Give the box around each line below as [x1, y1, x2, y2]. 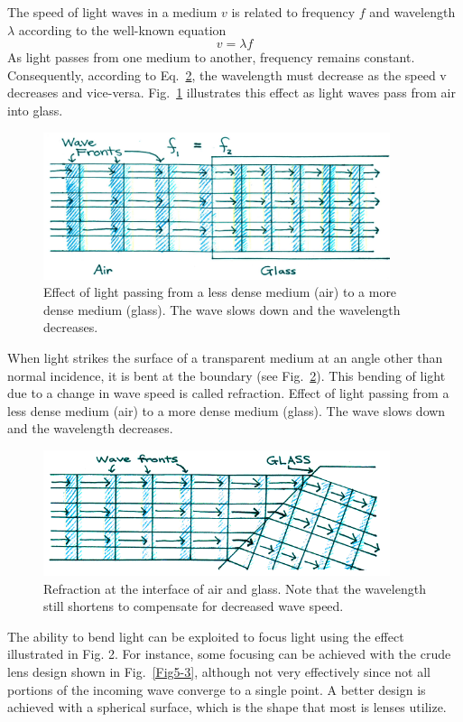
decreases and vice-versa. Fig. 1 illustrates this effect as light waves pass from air [7, 83, 456, 102]
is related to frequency [231, 3, 356, 21]
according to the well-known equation [18, 20, 227, 39]
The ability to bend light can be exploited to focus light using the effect [7, 626, 404, 645]
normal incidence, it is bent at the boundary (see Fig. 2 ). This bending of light [7, 366, 446, 384]
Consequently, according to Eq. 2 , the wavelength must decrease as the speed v [7, 65, 447, 84]
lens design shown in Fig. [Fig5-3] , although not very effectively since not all [7, 662, 431, 681]
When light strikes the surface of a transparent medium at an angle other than [7, 348, 443, 367]
